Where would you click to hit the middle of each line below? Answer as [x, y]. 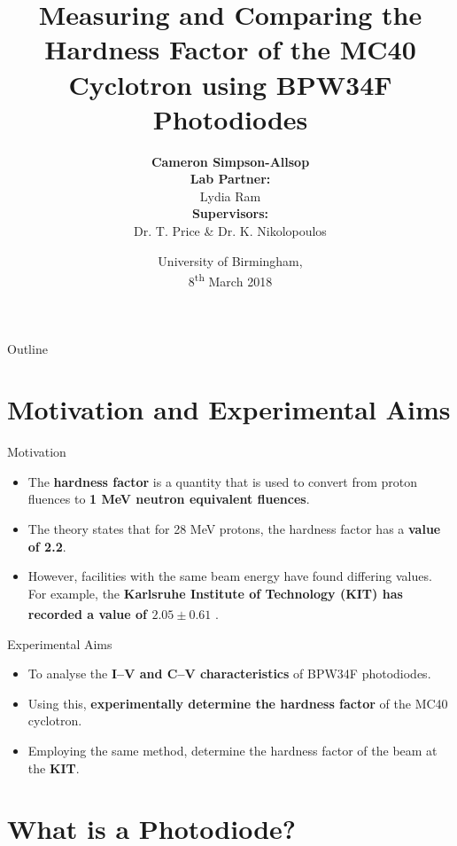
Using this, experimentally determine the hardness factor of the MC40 [238, 703]
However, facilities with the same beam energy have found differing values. [230, 576]
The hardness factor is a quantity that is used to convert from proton [223, 481]
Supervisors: [230, 213]
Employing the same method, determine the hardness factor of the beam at [232, 750]
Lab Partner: [230, 179]
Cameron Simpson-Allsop [230, 161]
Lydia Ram [230, 196]
